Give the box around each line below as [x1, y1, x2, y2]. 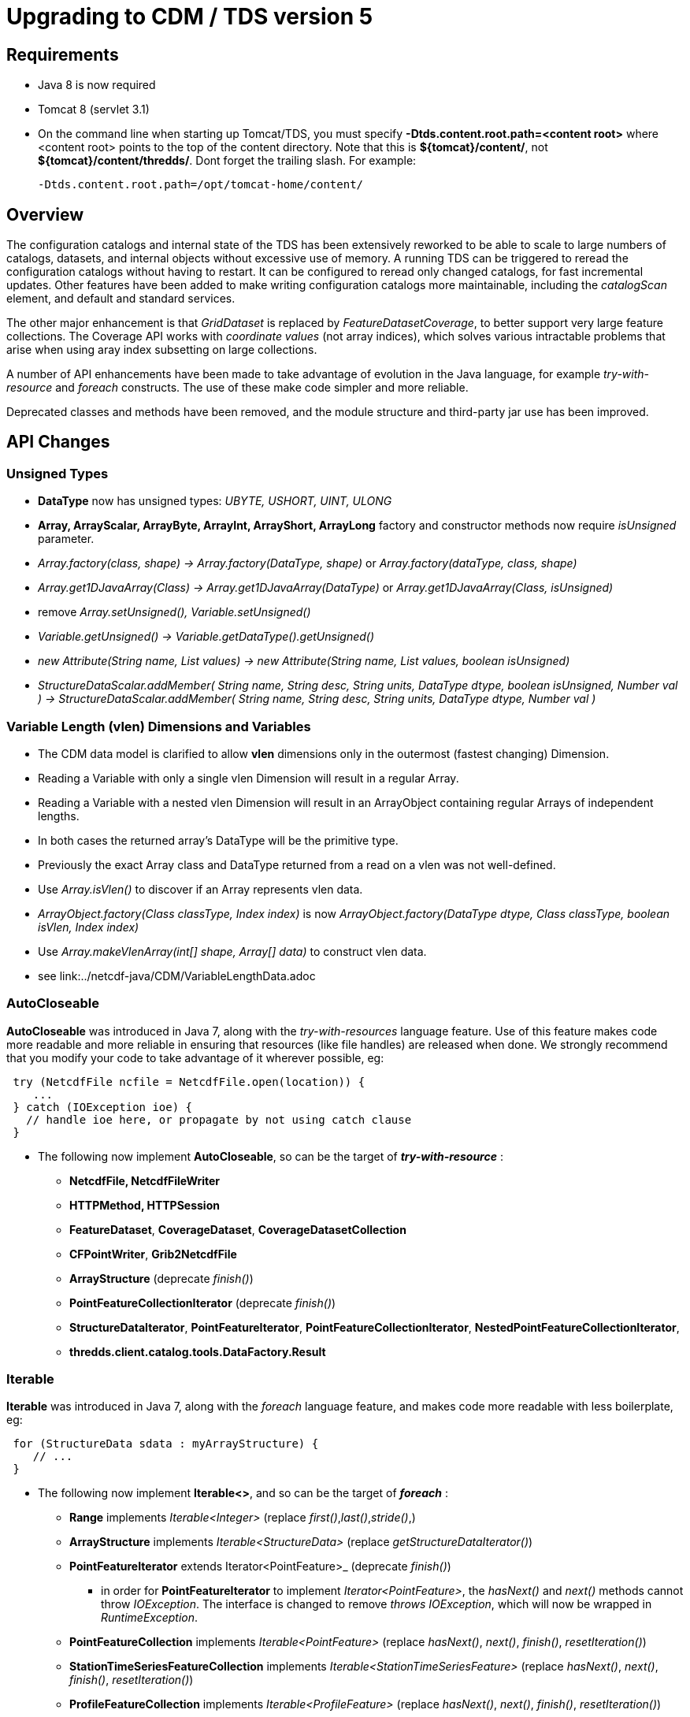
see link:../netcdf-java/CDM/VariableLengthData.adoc [38, 968, 316, 983]
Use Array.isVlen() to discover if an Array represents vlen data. [38, 882, 363, 896]
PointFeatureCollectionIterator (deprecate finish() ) [69, 1295, 336, 1310]
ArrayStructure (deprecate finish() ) [69, 1271, 254, 1285]
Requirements [6, 44, 119, 65]
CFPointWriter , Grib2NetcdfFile [69, 1247, 237, 1261]
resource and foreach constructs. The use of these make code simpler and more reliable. [6, 381, 469, 395]
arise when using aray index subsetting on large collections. [6, 343, 317, 357]
